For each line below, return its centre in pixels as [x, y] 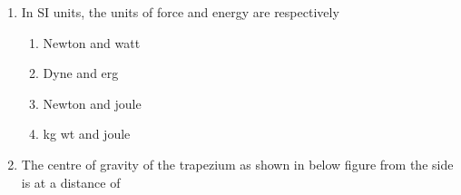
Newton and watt [92, 42]
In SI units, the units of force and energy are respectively [180, 12]
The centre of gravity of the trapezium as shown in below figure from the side [237, 164]
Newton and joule [92, 103]
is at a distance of [71, 182]
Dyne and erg [81, 73]
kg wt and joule [87, 134]
